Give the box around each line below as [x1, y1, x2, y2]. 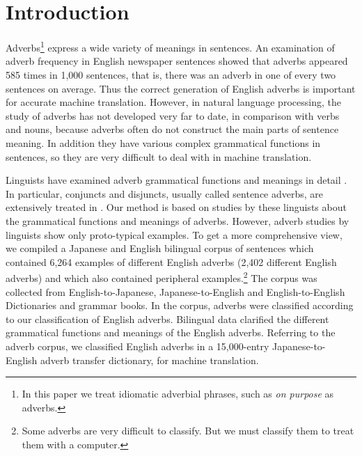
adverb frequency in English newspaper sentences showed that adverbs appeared [6, 54, 348, 68]
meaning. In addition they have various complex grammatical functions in [6, 135, 321, 150]
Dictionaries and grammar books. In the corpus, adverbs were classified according [6, 298, 354, 313]
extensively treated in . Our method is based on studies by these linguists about [6, 200, 347, 214]
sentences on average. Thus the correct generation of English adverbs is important [6, 81, 356, 95]
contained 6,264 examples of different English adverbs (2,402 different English [6, 254, 337, 269]
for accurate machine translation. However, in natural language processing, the [6, 95, 341, 109]
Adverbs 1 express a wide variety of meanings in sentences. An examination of [6, 38, 335, 54]
